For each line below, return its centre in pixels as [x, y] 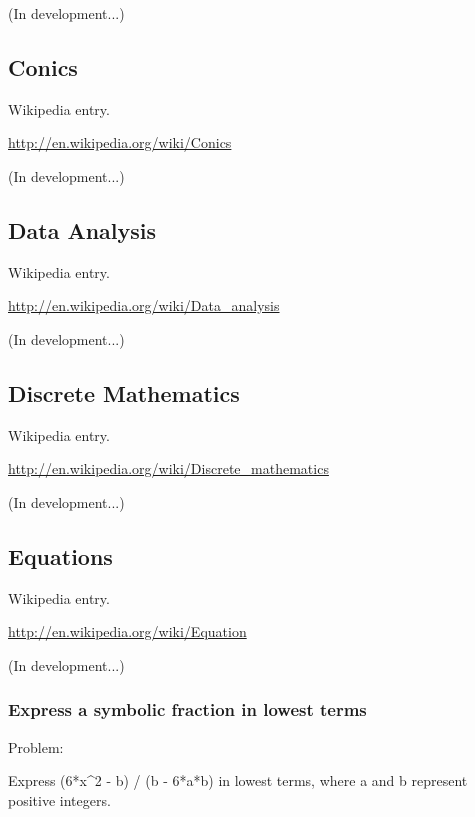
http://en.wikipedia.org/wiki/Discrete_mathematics [168, 468]
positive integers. [59, 799]
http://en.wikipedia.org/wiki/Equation [127, 631]
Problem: [36, 746]
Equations [60, 555]
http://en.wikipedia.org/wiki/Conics [120, 142]
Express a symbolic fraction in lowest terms [187, 709]
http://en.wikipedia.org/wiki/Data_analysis [144, 305]
